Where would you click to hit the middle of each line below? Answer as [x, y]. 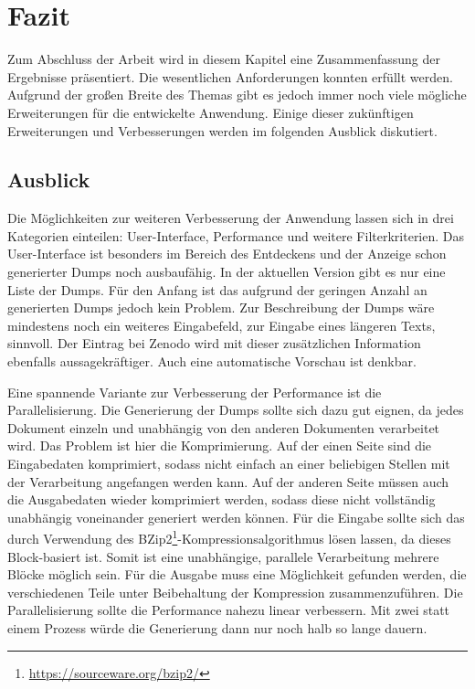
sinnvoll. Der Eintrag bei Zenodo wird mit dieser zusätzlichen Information [214, 343]
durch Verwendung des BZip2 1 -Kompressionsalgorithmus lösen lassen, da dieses [229, 537]
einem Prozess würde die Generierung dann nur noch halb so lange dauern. [217, 628]
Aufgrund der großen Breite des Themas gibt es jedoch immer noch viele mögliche [237, 95]
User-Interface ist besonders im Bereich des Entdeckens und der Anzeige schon [227, 254]
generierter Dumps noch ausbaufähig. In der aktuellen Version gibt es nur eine [227, 272]
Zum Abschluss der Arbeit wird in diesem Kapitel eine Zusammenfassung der [224, 59]
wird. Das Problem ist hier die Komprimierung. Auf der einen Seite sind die [220, 445]
